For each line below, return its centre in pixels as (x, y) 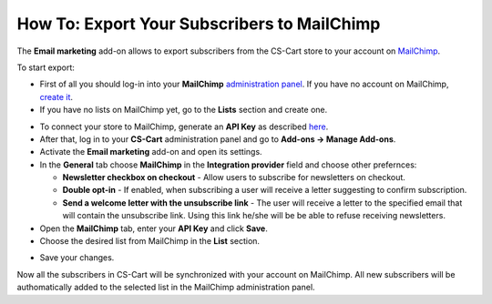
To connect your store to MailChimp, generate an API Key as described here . (184, 127)
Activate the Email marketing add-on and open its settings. (151, 152)
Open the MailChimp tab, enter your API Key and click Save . (154, 228)
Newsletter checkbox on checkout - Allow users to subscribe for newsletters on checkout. (234, 177)
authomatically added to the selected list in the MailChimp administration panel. (166, 288)
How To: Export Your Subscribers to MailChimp (199, 24)
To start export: (46, 67)
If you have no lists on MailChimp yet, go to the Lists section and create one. (184, 110)
